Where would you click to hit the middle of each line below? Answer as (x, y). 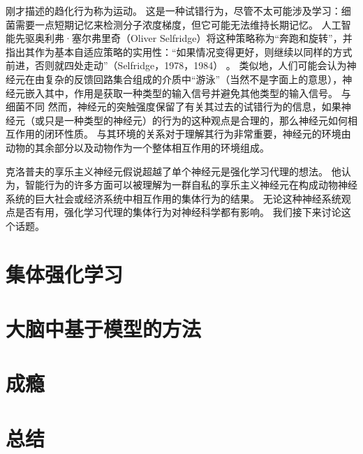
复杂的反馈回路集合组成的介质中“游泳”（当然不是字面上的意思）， (193, 79)
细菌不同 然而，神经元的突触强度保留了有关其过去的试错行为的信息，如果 (173, 107)
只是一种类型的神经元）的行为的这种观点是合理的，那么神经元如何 (196, 120)
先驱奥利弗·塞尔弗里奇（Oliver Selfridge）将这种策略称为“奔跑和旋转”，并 (184, 38)
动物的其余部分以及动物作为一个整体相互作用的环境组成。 (138, 147)
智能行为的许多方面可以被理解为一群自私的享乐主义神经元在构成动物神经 (191, 185)
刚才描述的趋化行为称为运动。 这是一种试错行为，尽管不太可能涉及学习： (173, 10)
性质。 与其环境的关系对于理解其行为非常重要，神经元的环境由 (207, 134)
